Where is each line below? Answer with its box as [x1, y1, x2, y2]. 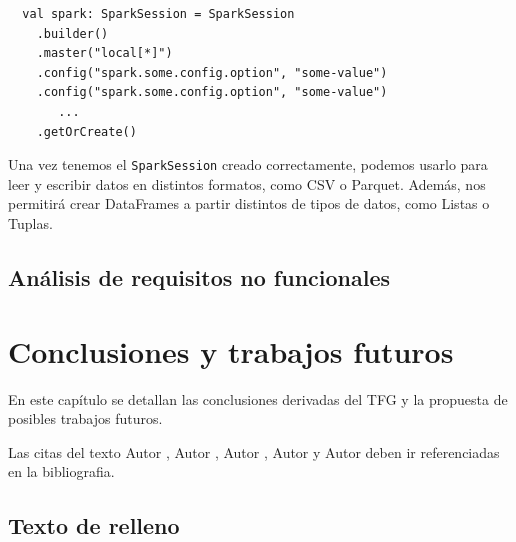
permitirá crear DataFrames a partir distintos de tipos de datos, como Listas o [8, 193, 490, 214]
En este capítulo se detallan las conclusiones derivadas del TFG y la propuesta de [8, 388, 508, 409]
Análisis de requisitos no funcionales [8, 261, 391, 292]
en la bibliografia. [8, 461, 115, 482]
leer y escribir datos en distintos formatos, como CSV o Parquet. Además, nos [8, 173, 486, 194]
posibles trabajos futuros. [8, 408, 163, 429]
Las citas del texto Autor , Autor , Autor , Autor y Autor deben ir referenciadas [8, 441, 500, 462]
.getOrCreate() [36, 124, 137, 139]
